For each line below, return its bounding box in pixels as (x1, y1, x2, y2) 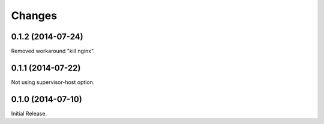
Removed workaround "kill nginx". (11, 48, 95, 55)
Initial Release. (11, 110, 47, 117)
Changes (11, 9, 57, 22)
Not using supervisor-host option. (11, 78, 95, 86)
